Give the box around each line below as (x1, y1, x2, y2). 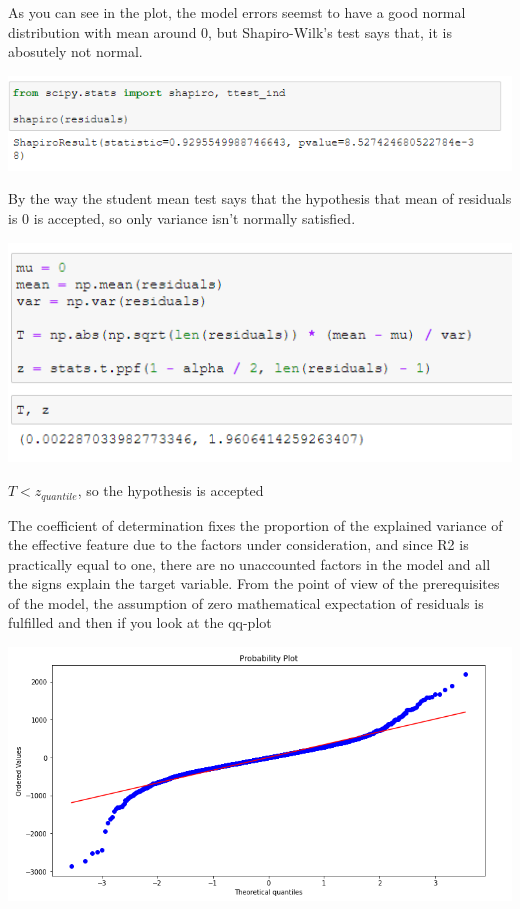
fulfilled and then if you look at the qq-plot (8, 612, 272, 633)
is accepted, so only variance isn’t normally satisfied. (33, 208, 356, 229)
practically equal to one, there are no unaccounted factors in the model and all (8, 553, 491, 574)
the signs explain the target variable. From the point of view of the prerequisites (8, 573, 500, 594)
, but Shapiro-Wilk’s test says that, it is (208, 21, 452, 42)
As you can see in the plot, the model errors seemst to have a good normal (8, 2, 466, 22)
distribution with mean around (8, 21, 197, 42)
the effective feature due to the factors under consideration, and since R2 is (8, 534, 469, 555)
